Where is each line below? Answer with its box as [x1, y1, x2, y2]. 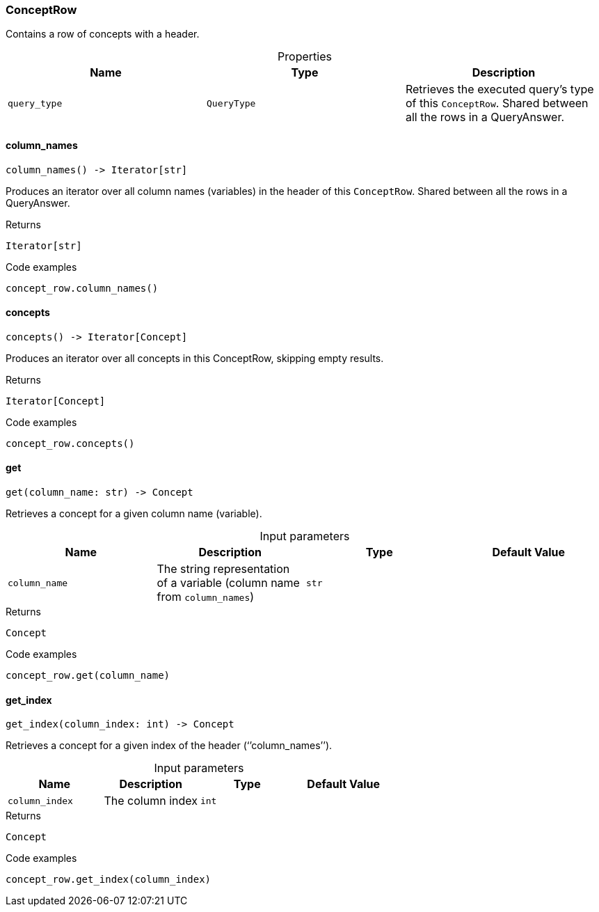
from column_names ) [157, 590, 255, 604]
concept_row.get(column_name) [6, 670, 170, 682]
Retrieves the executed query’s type [405, 82, 594, 97]
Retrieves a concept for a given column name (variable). [6, 508, 262, 520]
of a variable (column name [157, 576, 300, 590]
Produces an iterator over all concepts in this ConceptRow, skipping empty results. [6, 352, 384, 364]
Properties [278, 49, 332, 64]
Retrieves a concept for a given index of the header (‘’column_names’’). [6, 739, 333, 752]
